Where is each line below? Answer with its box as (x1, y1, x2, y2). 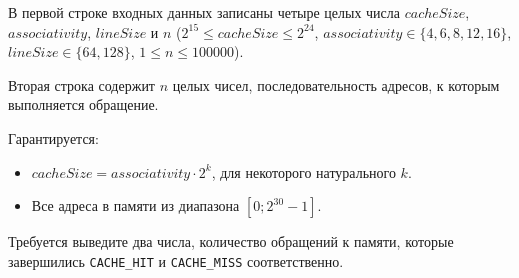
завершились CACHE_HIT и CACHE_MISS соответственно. (8, 250, 344, 271)
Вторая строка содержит (8, 74, 155, 95)
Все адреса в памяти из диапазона (31, 195, 240, 216)
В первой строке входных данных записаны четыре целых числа (8, 2, 401, 22)
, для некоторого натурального (211, 161, 396, 182)
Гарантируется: (8, 127, 99, 148)
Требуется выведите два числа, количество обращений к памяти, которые (8, 231, 454, 252)
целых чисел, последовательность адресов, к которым (172, 74, 500, 95)
